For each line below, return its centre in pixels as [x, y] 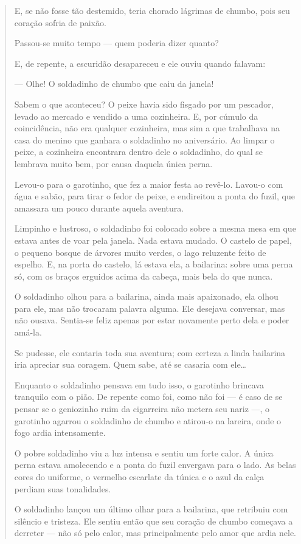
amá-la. [28, 332]
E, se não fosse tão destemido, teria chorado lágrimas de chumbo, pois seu [152, 10]
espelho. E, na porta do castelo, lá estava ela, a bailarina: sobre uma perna [154, 264]
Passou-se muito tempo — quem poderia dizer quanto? [116, 43]
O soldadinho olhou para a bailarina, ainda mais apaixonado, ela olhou [146, 296]
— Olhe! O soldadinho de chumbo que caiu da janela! [114, 84]
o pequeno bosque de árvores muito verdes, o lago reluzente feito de [140, 252]
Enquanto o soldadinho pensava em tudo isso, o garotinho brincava [139, 384]
